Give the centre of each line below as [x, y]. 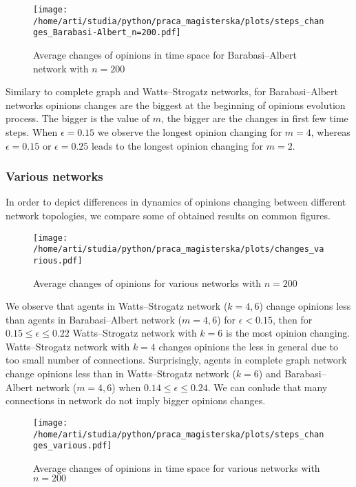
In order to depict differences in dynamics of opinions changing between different [176, 202]
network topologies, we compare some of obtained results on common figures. [168, 215]
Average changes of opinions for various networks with [147, 282]
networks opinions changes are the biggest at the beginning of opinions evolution [176, 105]
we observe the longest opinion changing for [190, 131]
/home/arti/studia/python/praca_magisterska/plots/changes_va [179, 249]
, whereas [331, 131]
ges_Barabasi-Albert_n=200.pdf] [107, 33]
